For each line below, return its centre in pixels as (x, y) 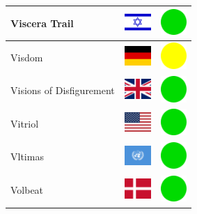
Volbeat (27, 190)
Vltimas (27, 156)
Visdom (27, 57)
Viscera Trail (42, 23)
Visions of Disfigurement (63, 90)
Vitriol (25, 123)
